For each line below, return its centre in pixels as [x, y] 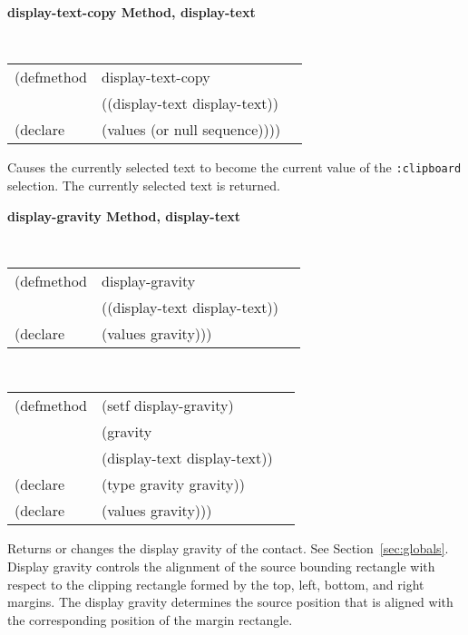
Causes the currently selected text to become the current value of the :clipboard [234, 167]
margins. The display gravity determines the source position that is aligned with [230, 602]
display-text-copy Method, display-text [132, 12]
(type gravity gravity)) [173, 484]
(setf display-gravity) [168, 405]
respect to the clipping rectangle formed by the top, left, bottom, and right [216, 584]
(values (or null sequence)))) [191, 130]
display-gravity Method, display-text [124, 215]
